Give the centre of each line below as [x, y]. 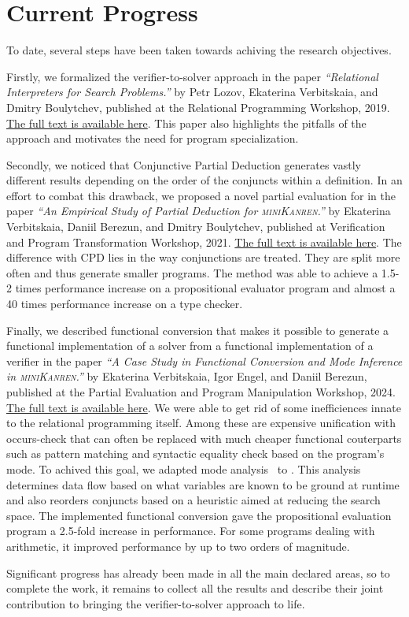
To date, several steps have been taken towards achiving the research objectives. [199, 50]
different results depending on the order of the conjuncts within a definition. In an [204, 180]
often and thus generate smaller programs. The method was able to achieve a [192, 272]
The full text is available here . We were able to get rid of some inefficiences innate [204, 407]
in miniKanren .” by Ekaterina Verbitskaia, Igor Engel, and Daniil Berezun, [187, 376]
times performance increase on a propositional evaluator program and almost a [205, 288]
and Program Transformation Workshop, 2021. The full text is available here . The [204, 242]
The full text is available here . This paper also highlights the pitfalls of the [186, 123]
